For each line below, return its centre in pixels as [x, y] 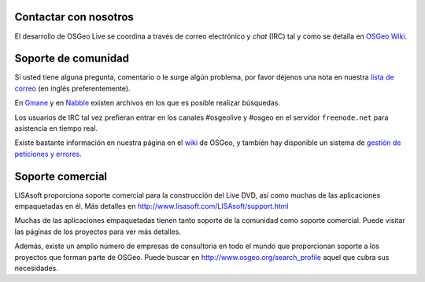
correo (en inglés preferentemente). [72, 88]
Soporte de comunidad [72, 59]
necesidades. [36, 269]
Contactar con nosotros [74, 17]
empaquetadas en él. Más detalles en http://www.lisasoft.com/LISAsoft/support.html [152, 206]
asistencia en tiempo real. [56, 128]
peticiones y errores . [48, 154]
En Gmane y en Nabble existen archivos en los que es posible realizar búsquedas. [148, 103]
